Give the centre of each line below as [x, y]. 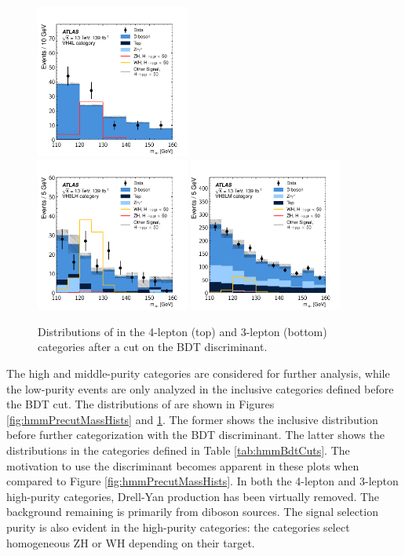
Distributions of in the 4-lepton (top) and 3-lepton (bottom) [182, 331]
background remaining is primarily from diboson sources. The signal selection [192, 512]
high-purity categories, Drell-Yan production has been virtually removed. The [193, 496]
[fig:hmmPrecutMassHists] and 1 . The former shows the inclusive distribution [192, 419]
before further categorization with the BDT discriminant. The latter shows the [195, 435]
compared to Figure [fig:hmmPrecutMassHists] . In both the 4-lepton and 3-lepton [202, 481]
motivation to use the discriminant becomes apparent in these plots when [183, 465]
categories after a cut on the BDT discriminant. [153, 347]
